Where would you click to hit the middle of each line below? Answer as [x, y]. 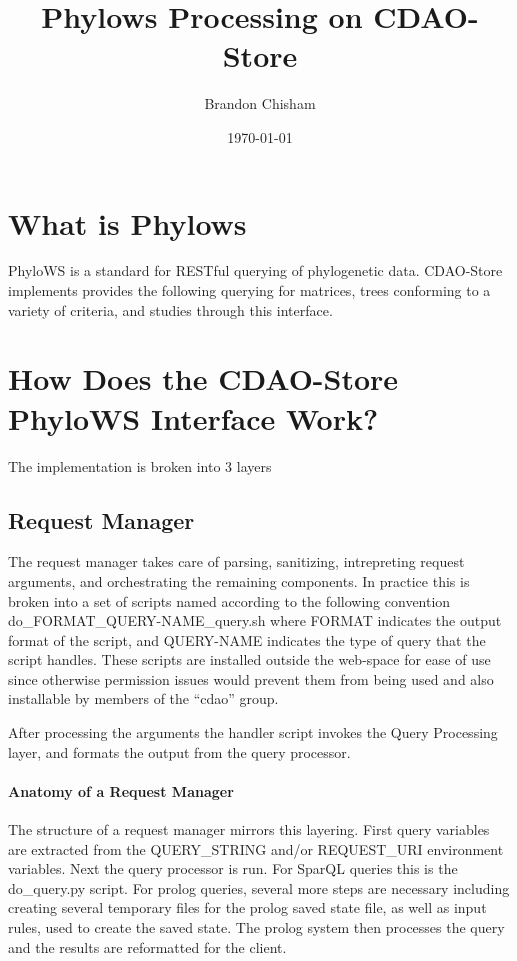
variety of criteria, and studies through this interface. [170, 309]
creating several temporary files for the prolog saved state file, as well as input [247, 907]
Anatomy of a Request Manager [121, 790]
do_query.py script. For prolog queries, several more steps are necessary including [259, 887]
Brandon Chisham [260, 103]
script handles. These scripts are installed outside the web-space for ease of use [249, 659]
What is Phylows [127, 222]
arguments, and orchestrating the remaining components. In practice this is [239, 580]
